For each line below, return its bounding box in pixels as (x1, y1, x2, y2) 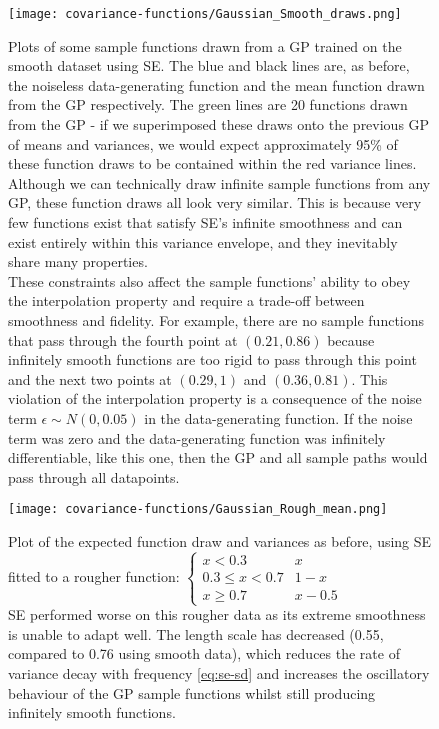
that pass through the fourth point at (8, 329, 238, 350)
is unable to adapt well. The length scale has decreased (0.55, (8, 623, 384, 644)
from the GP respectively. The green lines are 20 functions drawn (8, 94, 408, 115)
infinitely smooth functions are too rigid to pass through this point (8, 349, 417, 370)
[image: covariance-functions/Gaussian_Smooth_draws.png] (8, 7, 402, 21)
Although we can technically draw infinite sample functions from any (8, 172, 431, 193)
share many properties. (8, 251, 148, 272)
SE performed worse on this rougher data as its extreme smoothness (8, 604, 426, 625)
